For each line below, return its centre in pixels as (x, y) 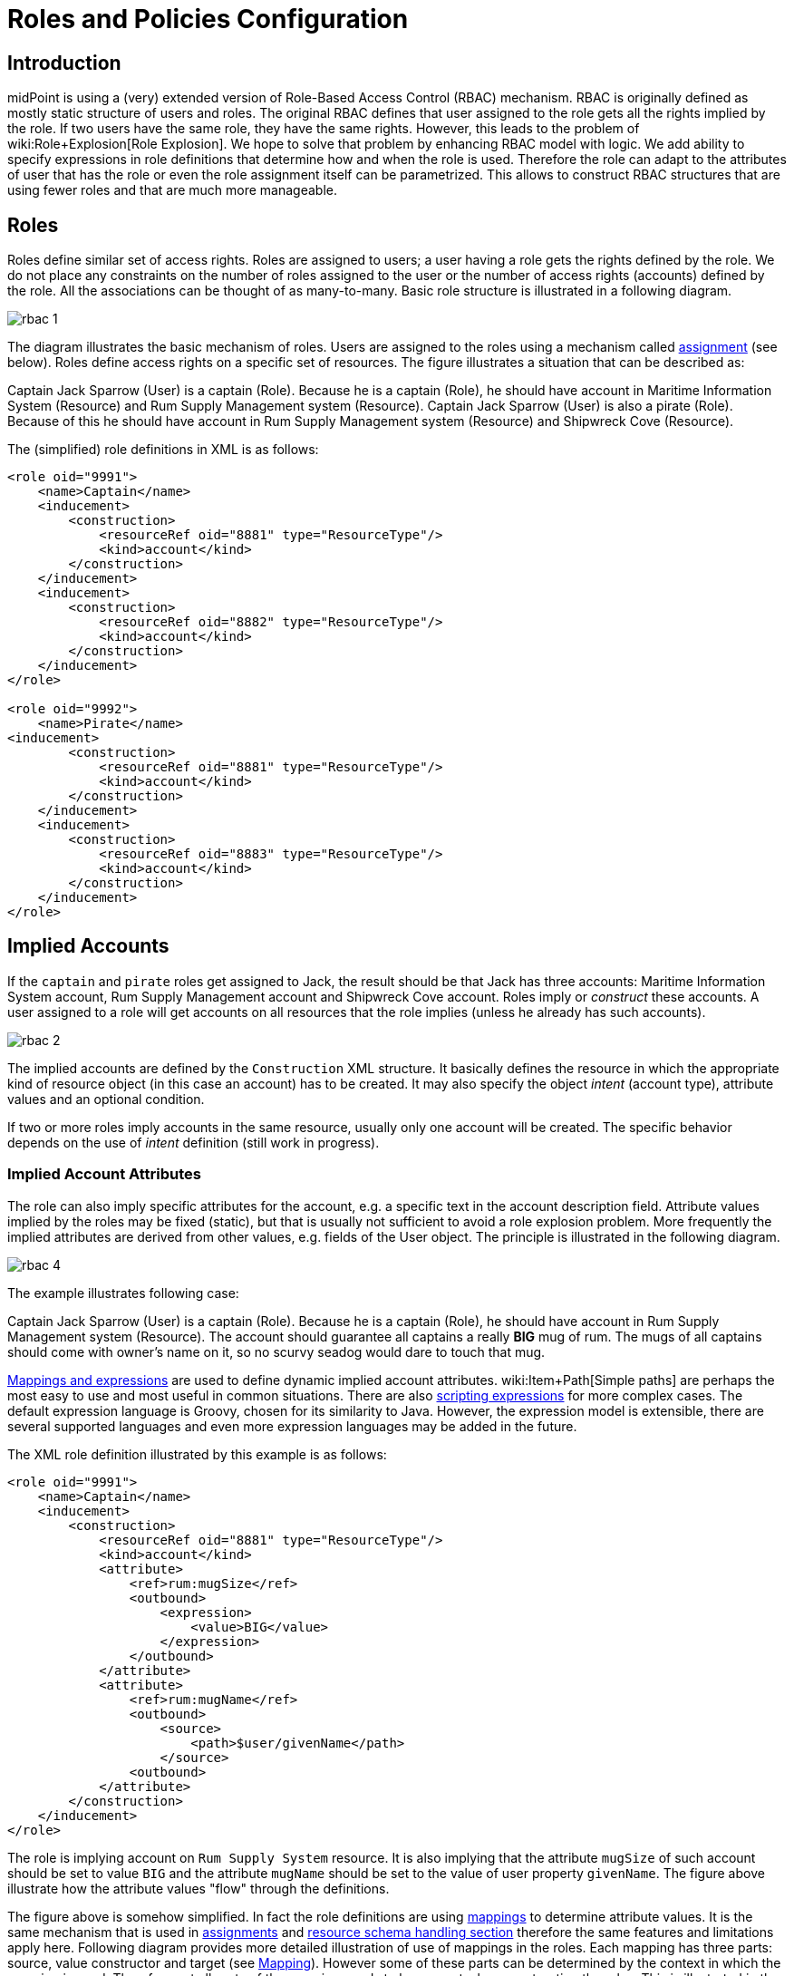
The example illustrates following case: (123, 1293)
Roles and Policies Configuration (208, 19)
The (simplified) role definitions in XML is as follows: (163, 450)
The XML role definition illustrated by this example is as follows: (197, 1454)
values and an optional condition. (106, 1099)
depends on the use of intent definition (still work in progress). (194, 1142)
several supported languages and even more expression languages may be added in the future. (292, 1426)
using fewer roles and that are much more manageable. (173, 190)
